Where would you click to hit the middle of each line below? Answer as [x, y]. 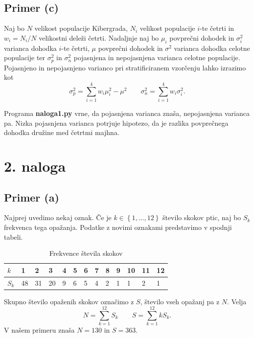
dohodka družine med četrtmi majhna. [62, 132]
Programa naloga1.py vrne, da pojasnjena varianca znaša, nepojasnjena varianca [127, 113]
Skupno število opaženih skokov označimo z [69, 301]
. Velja [237, 301]
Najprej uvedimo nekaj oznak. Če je [58, 217]
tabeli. [13, 237]
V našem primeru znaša [39, 330]
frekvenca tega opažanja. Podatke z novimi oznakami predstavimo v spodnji [118, 227]
